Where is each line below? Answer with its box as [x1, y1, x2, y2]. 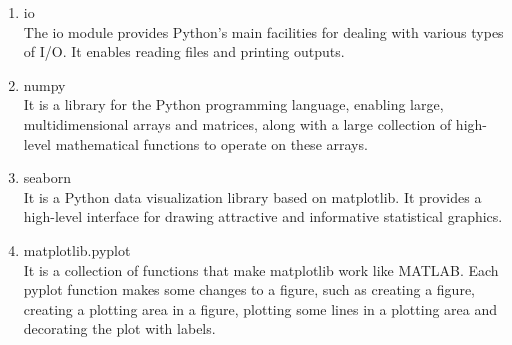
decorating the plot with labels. [23, 318, 216, 339]
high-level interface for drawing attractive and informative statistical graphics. [23, 206, 503, 227]
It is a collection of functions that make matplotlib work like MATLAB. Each [23, 259, 499, 280]
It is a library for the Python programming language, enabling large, [23, 94, 444, 115]
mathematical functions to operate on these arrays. [55, 133, 368, 154]
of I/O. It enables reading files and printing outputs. [23, 41, 345, 62]
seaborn [23, 167, 71, 188]
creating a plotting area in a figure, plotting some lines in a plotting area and [23, 298, 498, 319]
